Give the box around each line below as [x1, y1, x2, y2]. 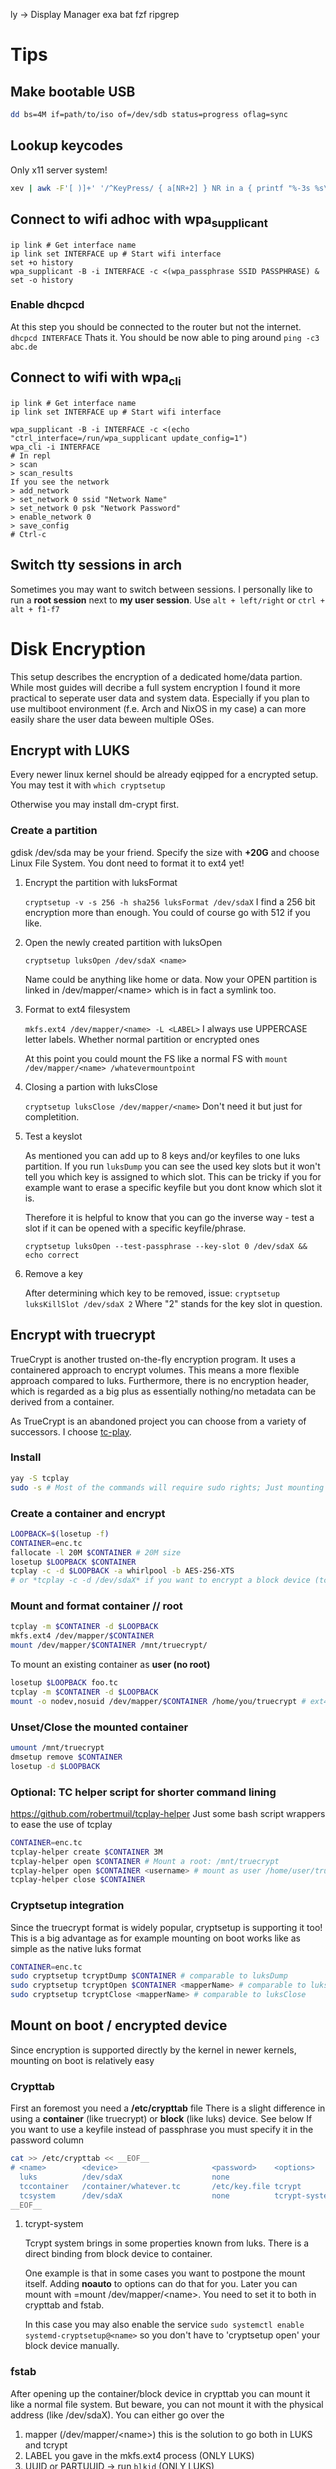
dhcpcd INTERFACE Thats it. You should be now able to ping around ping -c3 [10, 331, 320, 343]
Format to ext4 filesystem [24, 1003, 131, 1015]
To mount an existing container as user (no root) [10, 1659, 211, 1671]
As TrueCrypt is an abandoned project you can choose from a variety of [10, 1415, 307, 1427]
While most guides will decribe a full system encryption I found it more [10, 681, 301, 693]
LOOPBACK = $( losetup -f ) [10, 1529, 110, 1539]
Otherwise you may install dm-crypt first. [10, 799, 180, 811]
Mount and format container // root [10, 1599, 183, 1613]
